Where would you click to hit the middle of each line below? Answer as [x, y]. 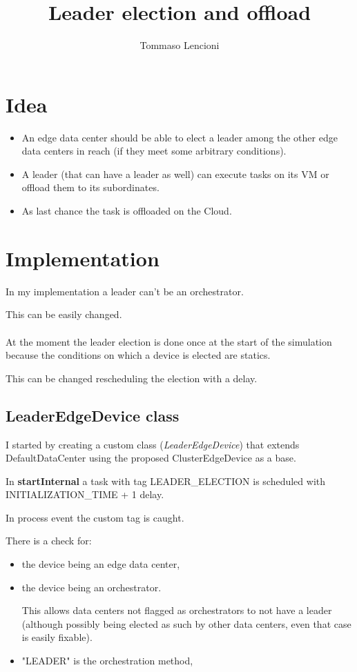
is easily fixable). [57, 637]
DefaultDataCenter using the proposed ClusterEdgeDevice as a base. [151, 458]
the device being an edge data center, [101, 564]
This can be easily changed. [64, 314]
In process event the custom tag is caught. [95, 517]
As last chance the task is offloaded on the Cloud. [127, 211]
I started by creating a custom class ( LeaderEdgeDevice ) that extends [153, 444]
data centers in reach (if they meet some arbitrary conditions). [154, 151]
